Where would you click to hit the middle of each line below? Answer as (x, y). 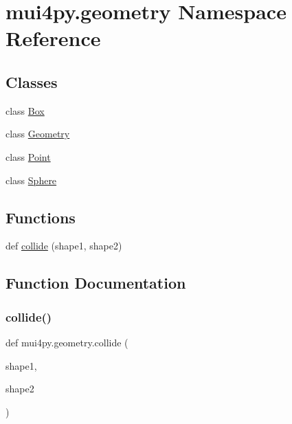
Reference (53, 38)
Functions (41, 217)
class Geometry (38, 134)
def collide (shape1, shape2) (64, 246)
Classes (32, 81)
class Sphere (31, 180)
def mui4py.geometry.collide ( (67, 342)
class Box (25, 110)
